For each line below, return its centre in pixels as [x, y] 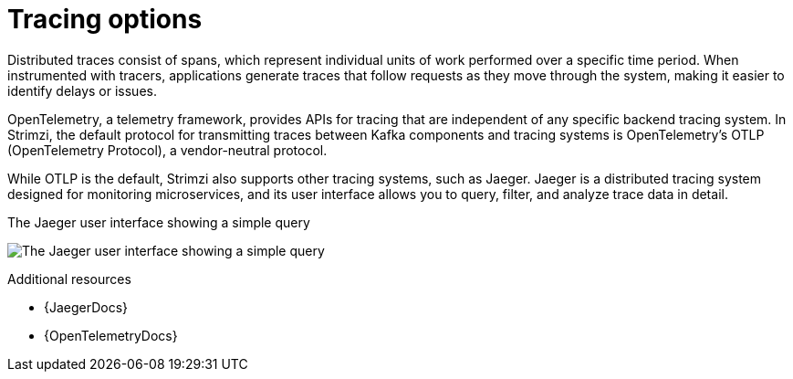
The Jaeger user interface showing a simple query [159, 222]
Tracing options [105, 19]
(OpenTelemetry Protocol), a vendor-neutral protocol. [167, 150]
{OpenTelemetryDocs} [111, 335]
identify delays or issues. [82, 90]
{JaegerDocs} [86, 307]
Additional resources [69, 279]
